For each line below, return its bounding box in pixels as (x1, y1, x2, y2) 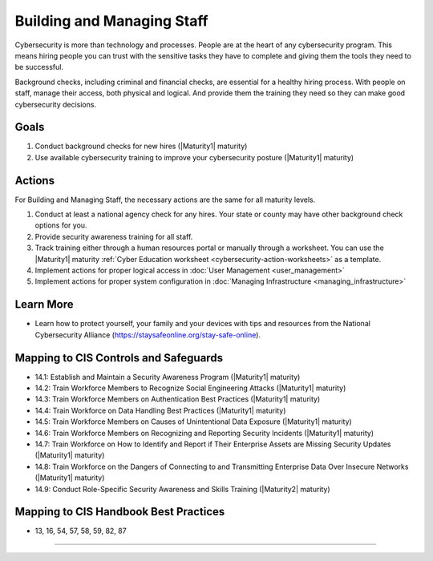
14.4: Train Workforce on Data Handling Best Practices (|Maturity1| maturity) (34, 406, 286, 415)
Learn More (14, 297, 74, 312)
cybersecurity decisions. (14, 99, 96, 109)
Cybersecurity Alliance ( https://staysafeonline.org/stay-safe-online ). (34, 329, 261, 340)
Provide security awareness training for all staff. (34, 232, 193, 241)
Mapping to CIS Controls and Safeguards (14, 351, 224, 365)
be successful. (14, 63, 64, 72)
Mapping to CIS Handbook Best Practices (14, 505, 225, 519)
